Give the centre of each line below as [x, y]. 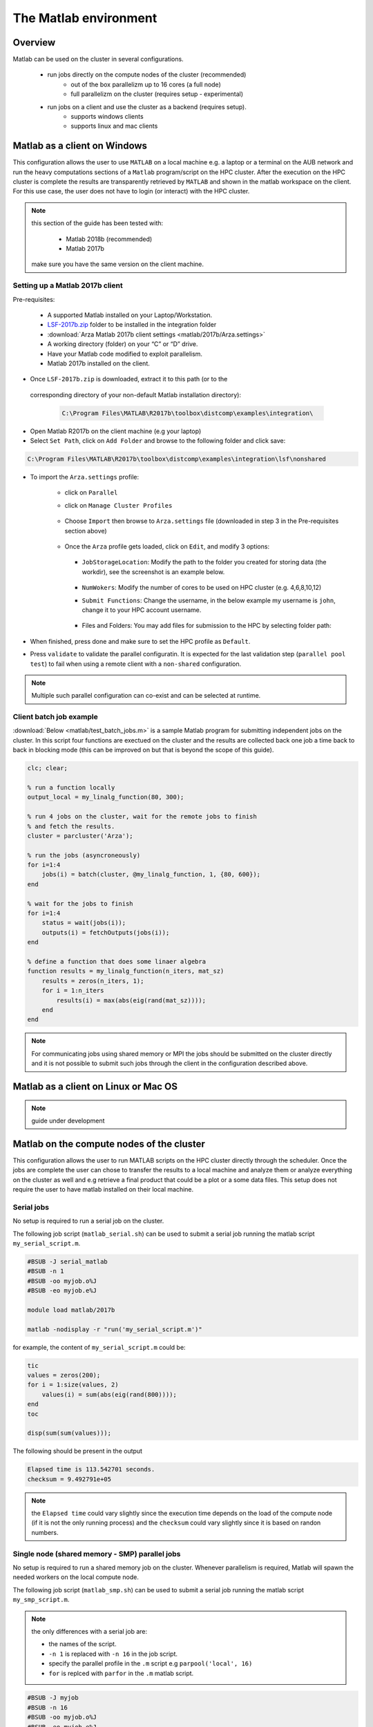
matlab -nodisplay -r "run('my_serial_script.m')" [115, 1329]
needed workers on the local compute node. [76, 1577]
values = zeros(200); [64, 1375]
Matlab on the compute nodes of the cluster [109, 1144]
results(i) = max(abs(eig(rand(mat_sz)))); [131, 1000]
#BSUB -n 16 [48, 1707]
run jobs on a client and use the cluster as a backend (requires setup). [147, 106]
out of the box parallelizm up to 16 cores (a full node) [146, 84]
